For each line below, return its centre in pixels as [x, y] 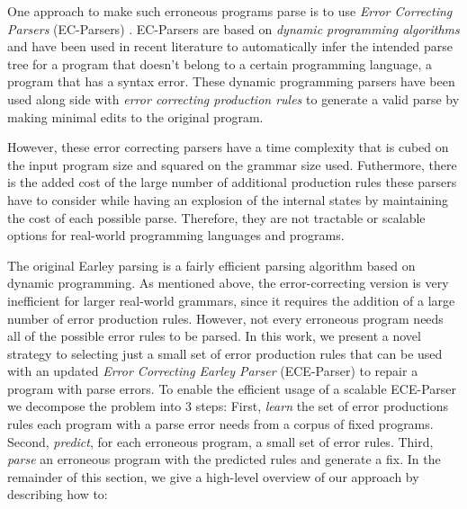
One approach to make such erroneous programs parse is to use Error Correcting [230, 11]
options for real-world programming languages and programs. [176, 235]
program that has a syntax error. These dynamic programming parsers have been [231, 81]
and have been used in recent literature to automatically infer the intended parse [230, 46]
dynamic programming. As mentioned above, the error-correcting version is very [228, 283]
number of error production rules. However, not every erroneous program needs [225, 318]
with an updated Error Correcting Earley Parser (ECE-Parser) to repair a [213, 371]
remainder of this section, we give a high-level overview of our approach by [213, 476]
